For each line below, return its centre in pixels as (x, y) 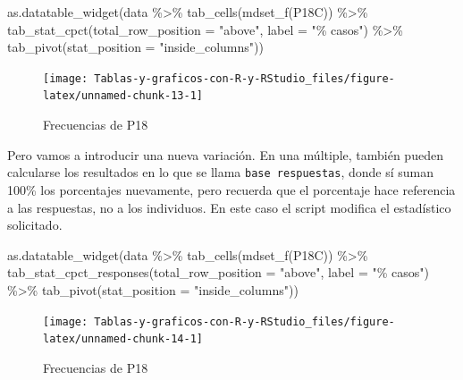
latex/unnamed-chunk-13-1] (123, 96)
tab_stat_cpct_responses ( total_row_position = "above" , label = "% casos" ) (218, 272)
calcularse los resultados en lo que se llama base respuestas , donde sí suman (221, 172)
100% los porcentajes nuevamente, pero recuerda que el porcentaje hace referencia (231, 189)
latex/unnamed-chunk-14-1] (123, 339)
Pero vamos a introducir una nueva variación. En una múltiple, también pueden (225, 154)
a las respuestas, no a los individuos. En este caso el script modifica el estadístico (229, 207)
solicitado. (35, 225)
